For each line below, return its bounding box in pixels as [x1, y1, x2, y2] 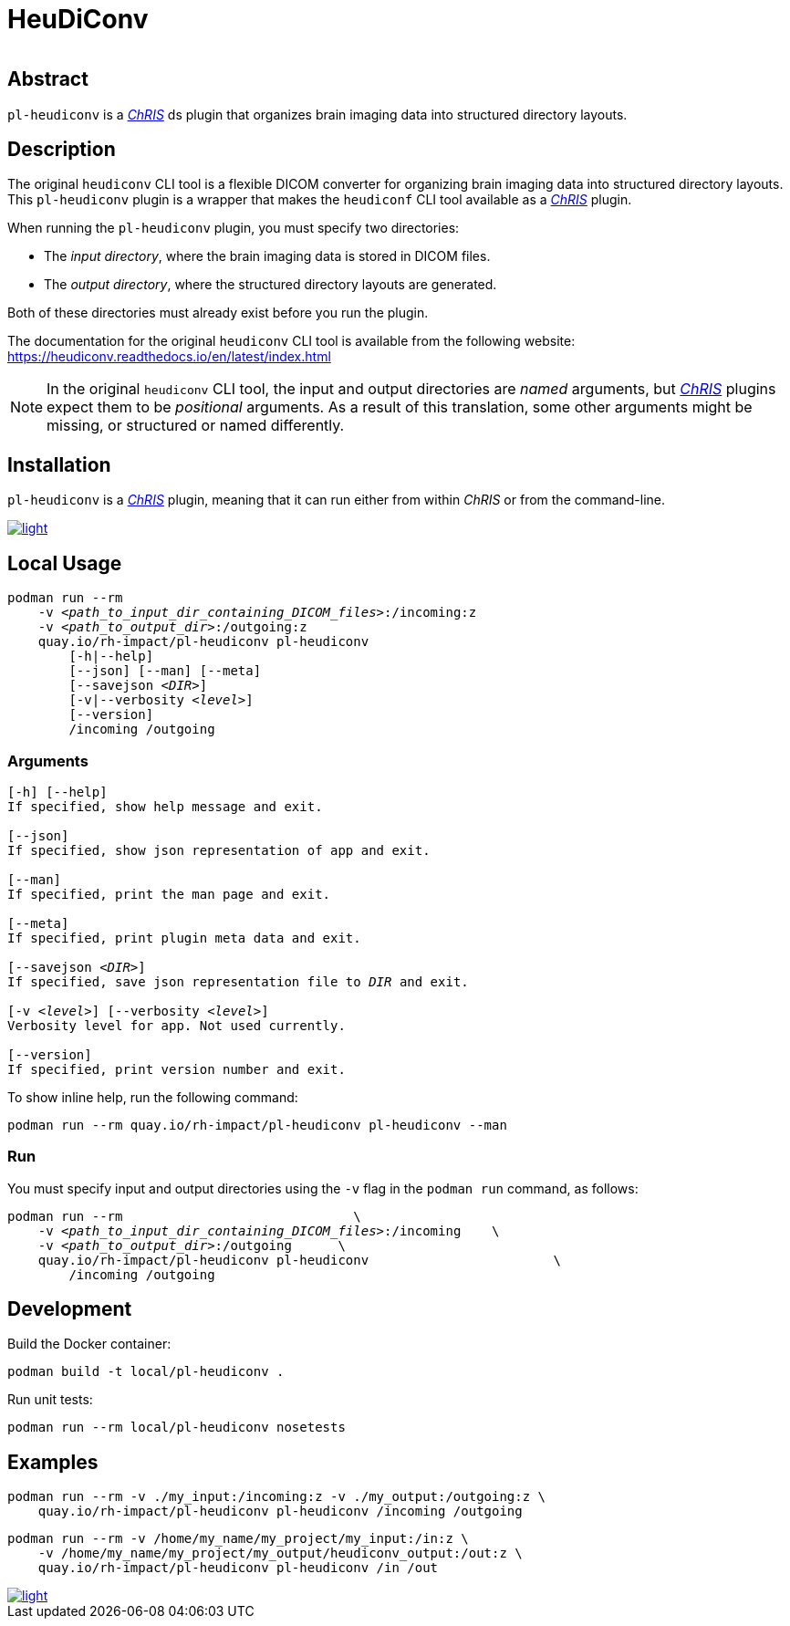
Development [7, 1298, 132, 1321]
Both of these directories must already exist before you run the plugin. [7, 305, 429, 321]
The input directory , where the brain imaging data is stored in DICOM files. [44, 248, 491, 265]
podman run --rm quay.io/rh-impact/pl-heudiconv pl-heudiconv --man [7, 1117, 507, 1132]
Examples [7, 1450, 99, 1474]
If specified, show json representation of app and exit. [7, 842, 431, 858]
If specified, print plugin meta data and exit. [7, 930, 361, 945]
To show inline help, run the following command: [7, 1089, 298, 1105]
